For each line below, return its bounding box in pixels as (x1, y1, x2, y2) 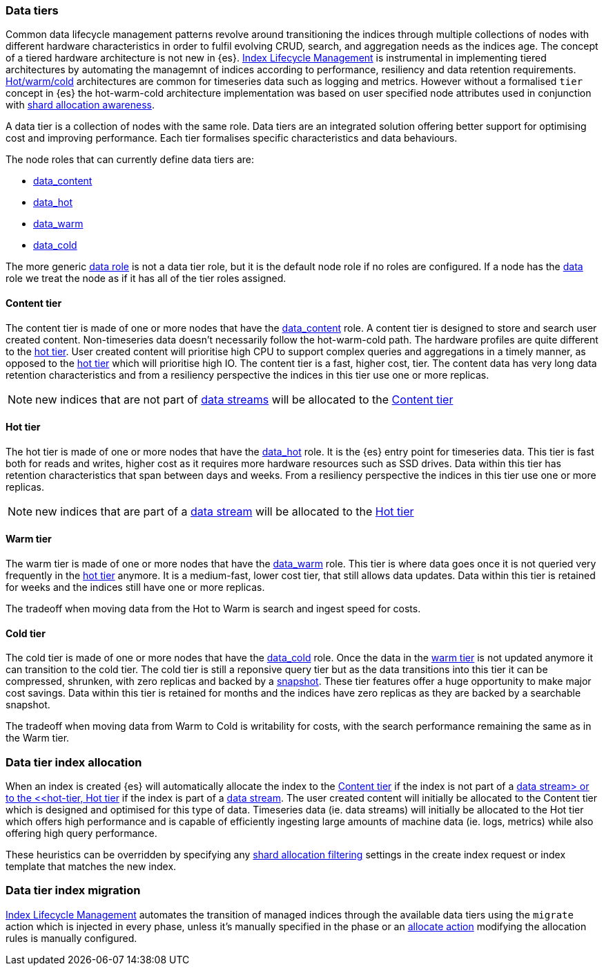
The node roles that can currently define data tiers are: (6, 153, 254, 166)
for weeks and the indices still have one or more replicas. (6, 581, 265, 594)
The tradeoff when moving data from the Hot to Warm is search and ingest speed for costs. (6, 603, 421, 615)
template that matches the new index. (6, 860, 177, 872)
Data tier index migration (6, 883, 141, 898)
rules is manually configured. (6, 932, 137, 944)
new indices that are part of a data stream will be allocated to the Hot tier (35, 504, 414, 518)
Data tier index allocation (6, 755, 142, 769)
